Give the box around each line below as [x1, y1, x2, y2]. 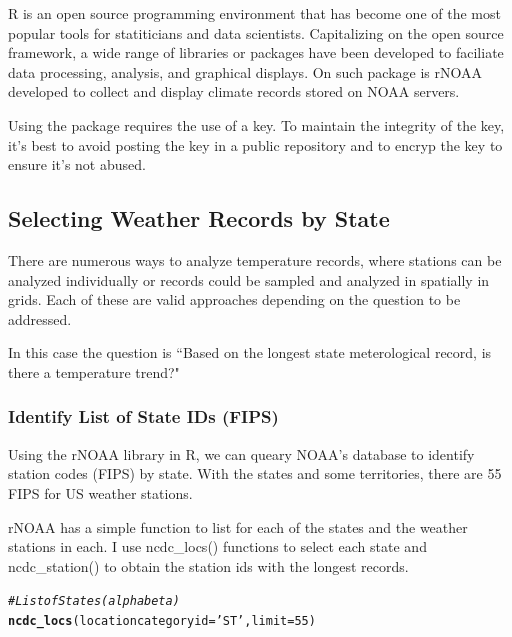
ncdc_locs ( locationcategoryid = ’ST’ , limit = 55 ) [8, 613, 316, 628]
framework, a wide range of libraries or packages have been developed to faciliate [8, 42, 504, 63]
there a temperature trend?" [8, 361, 180, 382]
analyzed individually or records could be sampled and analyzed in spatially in [8, 269, 490, 290]
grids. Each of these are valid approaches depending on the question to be [8, 289, 461, 310]
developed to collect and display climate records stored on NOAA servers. [8, 81, 460, 102]
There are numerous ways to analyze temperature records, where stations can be [8, 249, 502, 270]
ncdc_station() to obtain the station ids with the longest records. [8, 555, 409, 576]
